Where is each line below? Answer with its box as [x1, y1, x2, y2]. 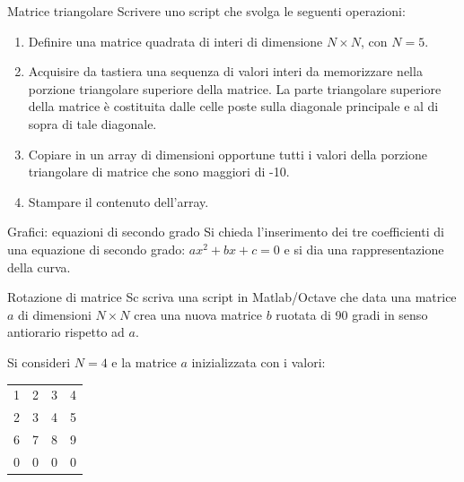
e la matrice [111, 352, 177, 371]
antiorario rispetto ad [7, 323, 125, 341]
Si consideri [7, 352, 71, 371]
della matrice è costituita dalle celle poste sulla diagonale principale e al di [28, 97, 439, 116]
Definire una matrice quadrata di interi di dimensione [28, 31, 323, 50]
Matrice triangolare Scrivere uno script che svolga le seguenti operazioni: [7, 2, 406, 20]
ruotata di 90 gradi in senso [276, 305, 428, 323]
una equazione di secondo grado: [7, 239, 186, 258]
